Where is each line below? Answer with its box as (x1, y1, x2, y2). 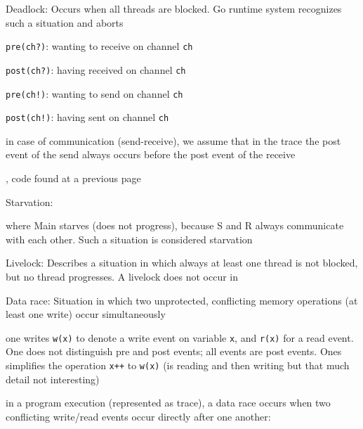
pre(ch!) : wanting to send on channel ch (6, 86, 183, 101)
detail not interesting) (6, 371, 100, 386)
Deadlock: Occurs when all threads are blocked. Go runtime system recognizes (6, 1, 342, 15)
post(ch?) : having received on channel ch (6, 62, 186, 77)
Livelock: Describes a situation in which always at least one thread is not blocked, (6, 255, 358, 270)
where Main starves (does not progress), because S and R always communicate (6, 218, 344, 233)
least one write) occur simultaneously (6, 307, 166, 321)
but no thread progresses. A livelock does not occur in (6, 269, 239, 283)
